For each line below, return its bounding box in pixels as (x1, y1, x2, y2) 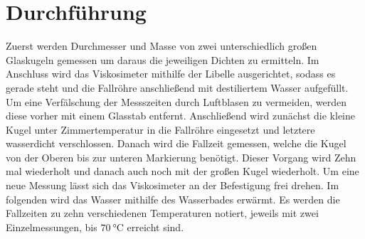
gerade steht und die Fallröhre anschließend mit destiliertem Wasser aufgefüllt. (6, 80, 349, 95)
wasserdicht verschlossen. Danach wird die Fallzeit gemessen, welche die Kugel (6, 136, 347, 151)
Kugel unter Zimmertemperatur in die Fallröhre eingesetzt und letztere (6, 122, 315, 137)
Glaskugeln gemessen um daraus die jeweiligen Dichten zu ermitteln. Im (6, 52, 319, 67)
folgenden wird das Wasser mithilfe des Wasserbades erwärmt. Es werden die (6, 191, 340, 206)
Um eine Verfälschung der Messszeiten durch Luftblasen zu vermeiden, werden (6, 94, 347, 109)
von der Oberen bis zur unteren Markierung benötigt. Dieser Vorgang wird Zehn (6, 149, 356, 164)
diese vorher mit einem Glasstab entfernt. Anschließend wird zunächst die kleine (6, 108, 356, 123)
